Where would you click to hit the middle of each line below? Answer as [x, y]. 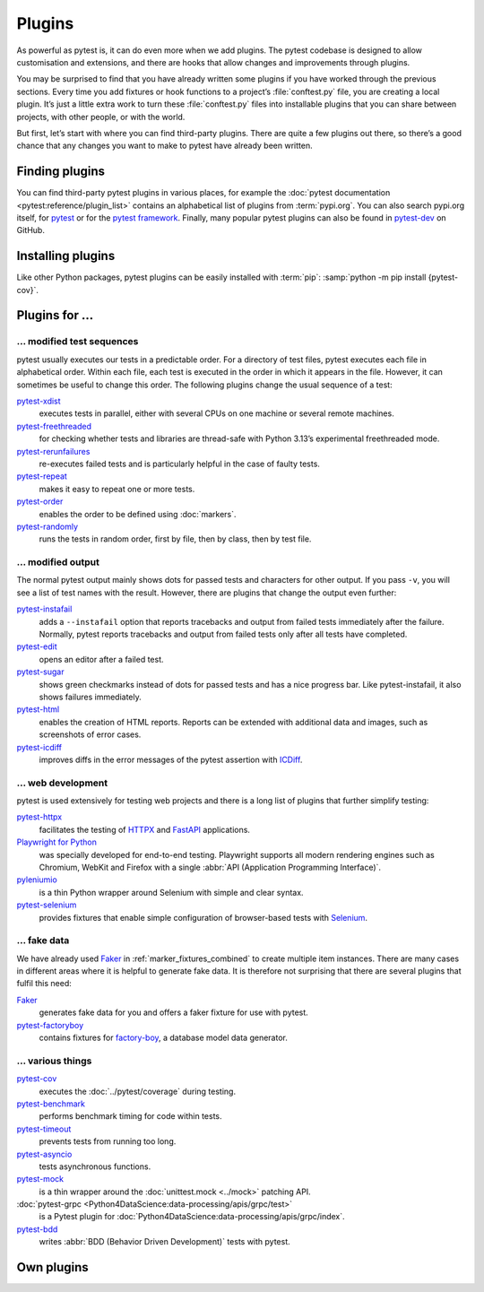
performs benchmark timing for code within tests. [131, 1116]
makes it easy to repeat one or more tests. [117, 489]
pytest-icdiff [39, 747]
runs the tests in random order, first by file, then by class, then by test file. [175, 539]
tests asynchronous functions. [95, 1166]
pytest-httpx [39, 817]
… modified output [58, 562]
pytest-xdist [39, 401]
